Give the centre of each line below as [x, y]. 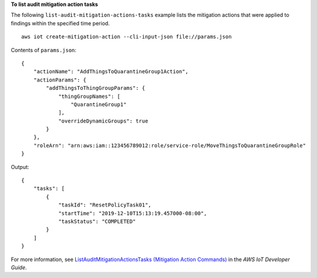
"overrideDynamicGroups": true [103, 121]
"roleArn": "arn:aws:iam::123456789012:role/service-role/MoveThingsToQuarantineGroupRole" [170, 145]
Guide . [19, 267]
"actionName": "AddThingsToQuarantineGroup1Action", [111, 72]
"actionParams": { [60, 80]
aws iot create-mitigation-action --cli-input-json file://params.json [127, 37]
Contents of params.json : [43, 50]
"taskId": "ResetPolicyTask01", [105, 205]
